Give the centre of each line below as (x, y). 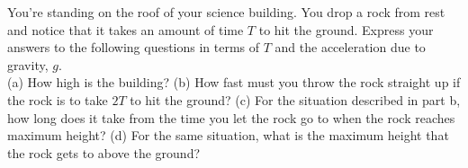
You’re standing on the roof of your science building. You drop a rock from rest (226, 12)
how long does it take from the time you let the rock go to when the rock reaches (231, 117)
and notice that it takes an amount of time (126, 29)
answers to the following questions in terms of (134, 47)
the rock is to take (58, 99)
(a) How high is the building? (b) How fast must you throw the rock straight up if (234, 82)
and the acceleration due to (350, 47)
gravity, (28, 64)
